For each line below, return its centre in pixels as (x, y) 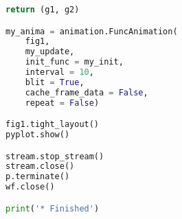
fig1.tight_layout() (53, 125)
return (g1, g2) (43, 10)
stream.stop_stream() (55, 156)
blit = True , (55, 82)
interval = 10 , (59, 72)
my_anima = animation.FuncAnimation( (92, 31)
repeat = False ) (62, 103)
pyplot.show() (38, 135)
